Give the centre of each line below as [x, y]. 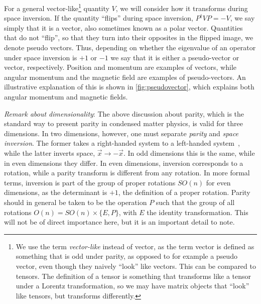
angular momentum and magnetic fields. [66, 96]
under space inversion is [41, 57]
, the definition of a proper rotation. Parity [184, 192]
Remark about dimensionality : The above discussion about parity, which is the [124, 113]
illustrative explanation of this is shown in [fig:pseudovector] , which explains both [129, 87]
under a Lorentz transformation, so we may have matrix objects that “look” [133, 286]
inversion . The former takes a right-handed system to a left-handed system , [122, 143]
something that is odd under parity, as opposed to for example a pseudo [126, 256]
